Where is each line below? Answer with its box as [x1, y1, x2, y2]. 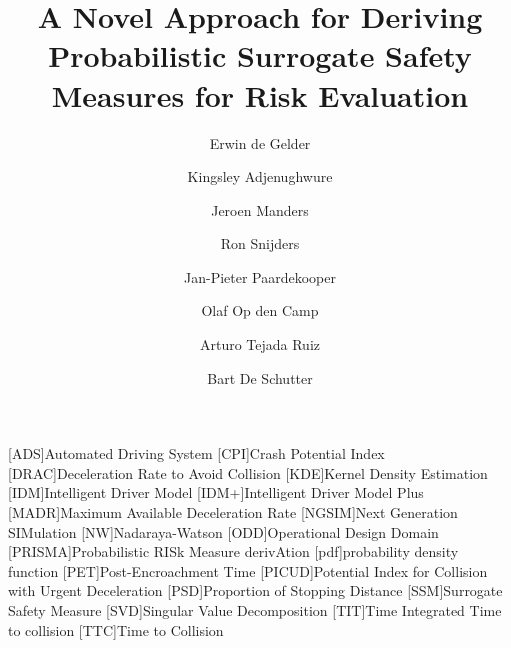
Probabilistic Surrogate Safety [48, 35, 472, 76]
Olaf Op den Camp [201, 300, 319, 321]
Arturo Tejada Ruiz [199, 334, 321, 355]
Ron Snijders [220, 233, 300, 254]
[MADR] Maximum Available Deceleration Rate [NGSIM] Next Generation [8, 502, 458, 523]
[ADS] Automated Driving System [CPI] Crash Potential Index [8, 443, 385, 464]
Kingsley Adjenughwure [187, 166, 333, 187]
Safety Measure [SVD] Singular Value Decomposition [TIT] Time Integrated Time [8, 600, 502, 620]
